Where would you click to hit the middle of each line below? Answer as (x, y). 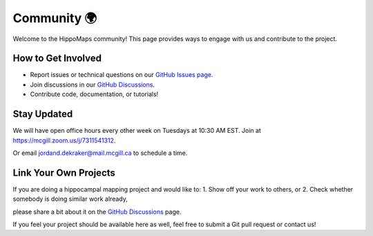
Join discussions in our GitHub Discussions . (93, 84)
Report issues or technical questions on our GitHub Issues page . (122, 75)
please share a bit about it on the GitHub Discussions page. (97, 212)
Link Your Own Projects (64, 173)
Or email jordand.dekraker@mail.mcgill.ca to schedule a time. (100, 153)
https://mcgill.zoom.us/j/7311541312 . (64, 140)
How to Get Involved (57, 58)
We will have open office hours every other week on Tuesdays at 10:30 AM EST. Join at (137, 131)
